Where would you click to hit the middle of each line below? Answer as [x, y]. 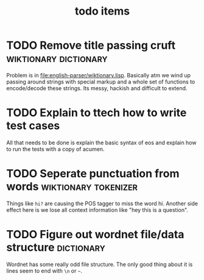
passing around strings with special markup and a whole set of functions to [101, 82]
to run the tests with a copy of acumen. [55, 149]
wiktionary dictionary [57, 58]
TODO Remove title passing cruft [91, 45]
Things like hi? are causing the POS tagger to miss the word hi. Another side [102, 203]
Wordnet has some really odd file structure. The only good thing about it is [100, 264]
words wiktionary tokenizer [72, 187]
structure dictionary [56, 247]
